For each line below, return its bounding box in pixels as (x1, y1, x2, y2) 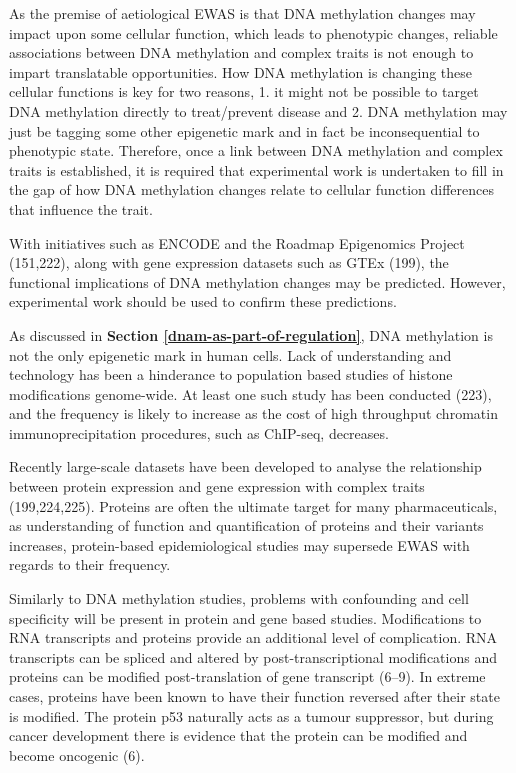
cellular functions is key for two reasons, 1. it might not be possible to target (9, 81, 479, 102)
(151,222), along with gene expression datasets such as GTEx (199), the (9, 252, 449, 273)
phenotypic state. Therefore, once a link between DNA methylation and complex (9, 140, 503, 161)
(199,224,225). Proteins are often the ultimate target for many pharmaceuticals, (9, 495, 498, 516)
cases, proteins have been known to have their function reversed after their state (9, 686, 500, 706)
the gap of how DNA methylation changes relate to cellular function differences (9, 179, 495, 200)
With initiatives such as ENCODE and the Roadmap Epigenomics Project (9, 232, 465, 253)
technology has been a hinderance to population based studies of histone (9, 364, 453, 385)
